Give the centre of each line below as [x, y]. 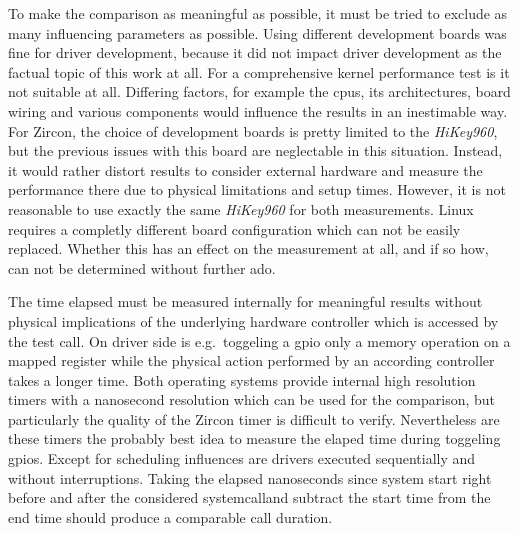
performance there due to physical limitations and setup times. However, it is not [257, 189]
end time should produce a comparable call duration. [170, 516]
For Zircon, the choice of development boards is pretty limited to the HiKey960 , [253, 130]
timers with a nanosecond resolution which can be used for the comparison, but [252, 399]
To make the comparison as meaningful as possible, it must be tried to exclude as [258, 13]
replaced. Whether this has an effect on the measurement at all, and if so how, [248, 248]
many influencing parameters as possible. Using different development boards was [257, 32]
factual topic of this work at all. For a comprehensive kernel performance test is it [259, 71]
